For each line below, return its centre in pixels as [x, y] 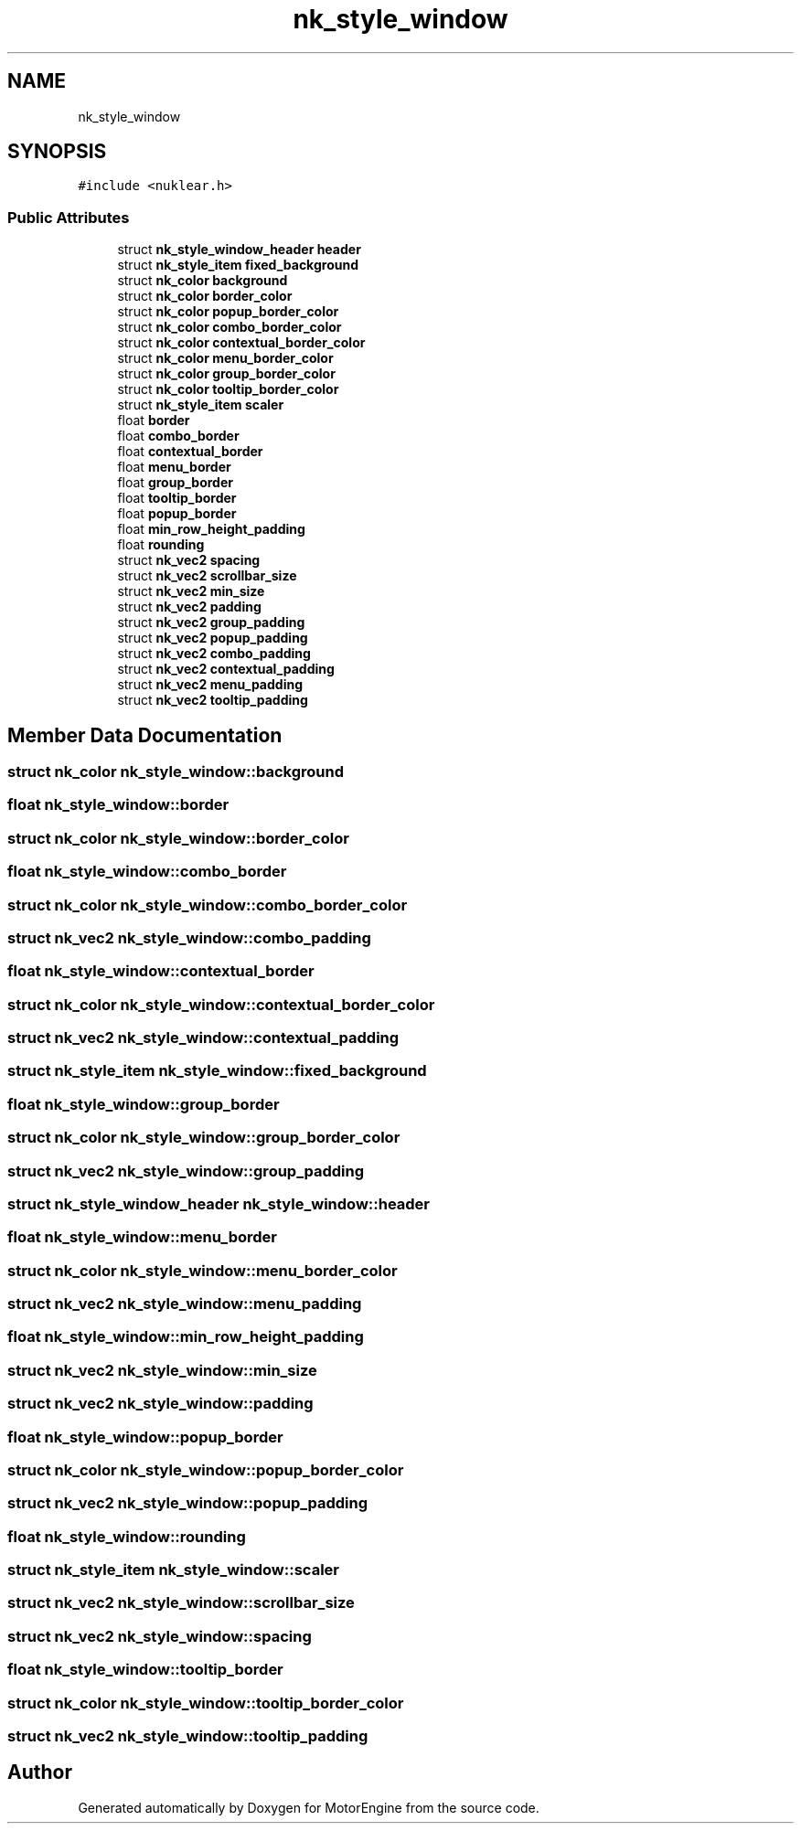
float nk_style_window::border [118, 805]
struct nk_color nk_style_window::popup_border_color [206, 1469]
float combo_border [178, 436]
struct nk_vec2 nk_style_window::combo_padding [189, 937]
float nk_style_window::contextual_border [161, 971]
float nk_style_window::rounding [127, 1536]
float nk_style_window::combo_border [147, 872]
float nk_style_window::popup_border [145, 1437]
